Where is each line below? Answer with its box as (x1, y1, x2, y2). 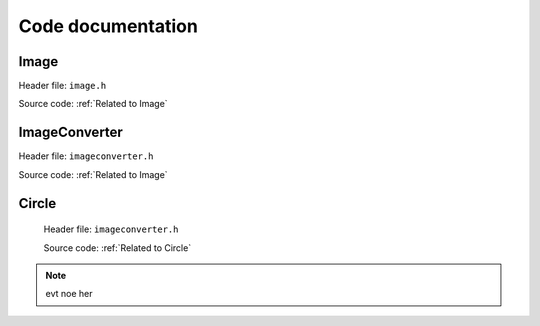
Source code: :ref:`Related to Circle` (43, 241, 192, 254)
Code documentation (18, 15, 199, 37)
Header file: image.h (18, 80, 107, 92)
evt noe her (45, 288, 93, 300)
